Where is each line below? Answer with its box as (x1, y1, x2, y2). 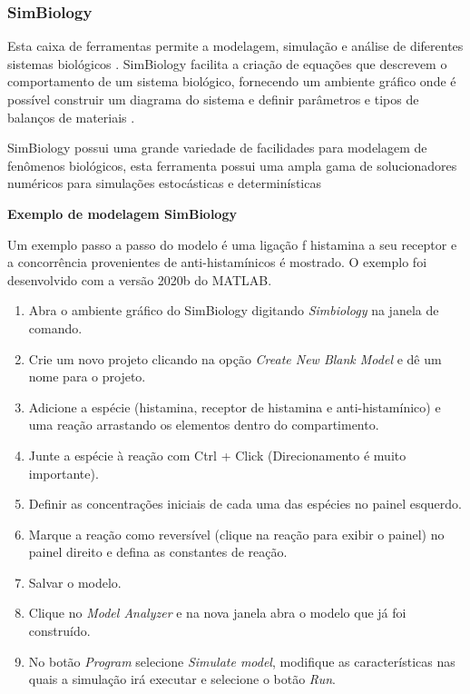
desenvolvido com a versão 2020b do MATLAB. (7, 270, 272, 289)
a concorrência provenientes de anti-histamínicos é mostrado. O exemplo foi (7, 253, 427, 272)
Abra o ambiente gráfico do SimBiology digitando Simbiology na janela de (28, 301, 439, 320)
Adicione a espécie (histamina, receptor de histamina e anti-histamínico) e (28, 397, 441, 416)
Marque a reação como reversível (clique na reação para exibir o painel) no (28, 524, 445, 543)
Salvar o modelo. (28, 572, 122, 591)
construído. (28, 621, 91, 640)
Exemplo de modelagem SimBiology (7, 203, 237, 223)
